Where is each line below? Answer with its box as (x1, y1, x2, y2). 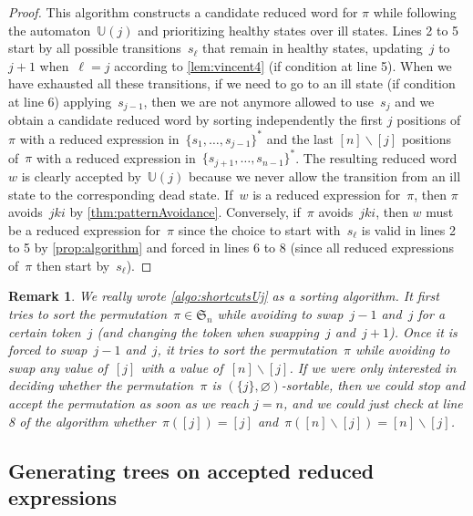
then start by (36, 255, 110, 274)
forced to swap (8, 340, 87, 359)
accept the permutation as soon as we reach (8, 394, 250, 413)
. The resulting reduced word (295, 148, 458, 167)
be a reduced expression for (8, 220, 161, 239)
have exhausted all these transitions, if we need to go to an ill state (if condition (8, 74, 456, 93)
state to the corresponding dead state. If (8, 184, 233, 203)
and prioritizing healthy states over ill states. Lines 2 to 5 (138, 20, 459, 39)
